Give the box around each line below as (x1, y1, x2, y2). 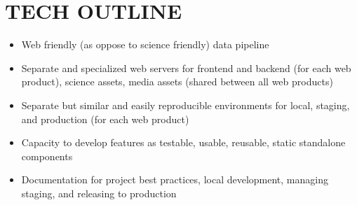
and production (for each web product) (21, 111, 189, 126)
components (21, 148, 73, 163)
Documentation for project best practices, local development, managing (21, 172, 328, 187)
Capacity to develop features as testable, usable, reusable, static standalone (21, 135, 346, 150)
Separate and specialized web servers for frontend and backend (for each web (21, 60, 351, 75)
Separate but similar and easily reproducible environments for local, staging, (21, 97, 350, 112)
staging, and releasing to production (21, 185, 177, 200)
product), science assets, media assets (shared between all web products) (21, 74, 333, 89)
